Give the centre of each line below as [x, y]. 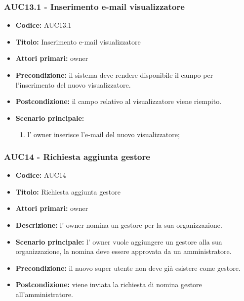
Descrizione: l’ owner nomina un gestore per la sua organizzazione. [119, 225]
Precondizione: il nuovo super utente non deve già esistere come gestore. [128, 268]
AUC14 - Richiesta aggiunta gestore [77, 156]
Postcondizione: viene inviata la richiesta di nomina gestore [109, 284]
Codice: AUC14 [41, 175]
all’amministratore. [44, 294]
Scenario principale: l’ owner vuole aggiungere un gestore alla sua [119, 241]
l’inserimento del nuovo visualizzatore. [73, 84]
